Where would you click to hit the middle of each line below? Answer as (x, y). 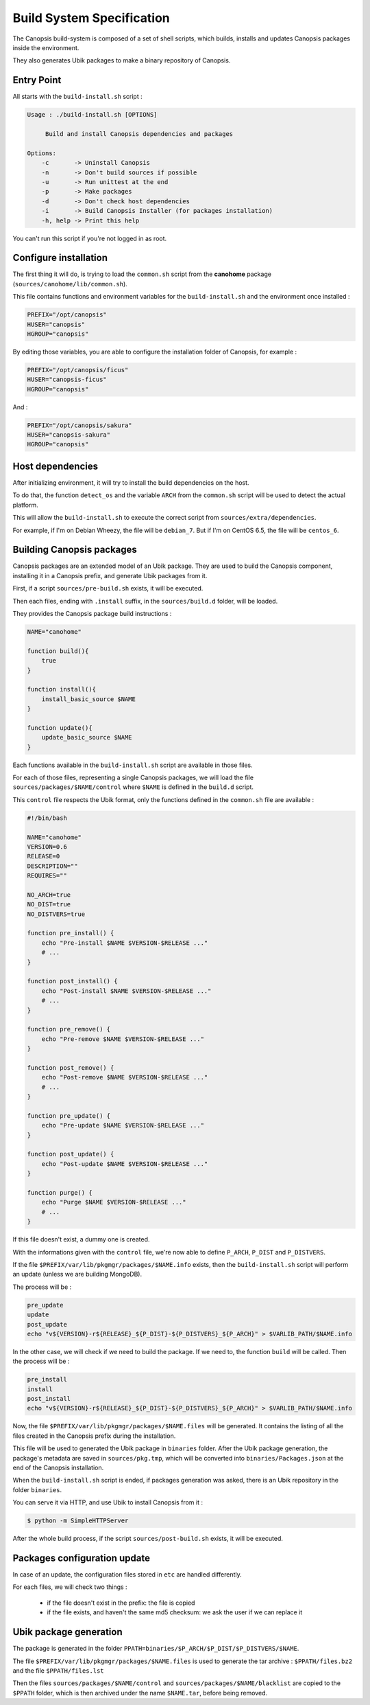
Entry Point (37, 80)
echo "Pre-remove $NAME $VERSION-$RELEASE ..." (123, 1039)
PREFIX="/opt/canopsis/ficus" (78, 370)
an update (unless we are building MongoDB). (77, 1274)
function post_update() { (71, 1154)
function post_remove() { (71, 1067)
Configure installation (60, 258)
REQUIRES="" (47, 876)
